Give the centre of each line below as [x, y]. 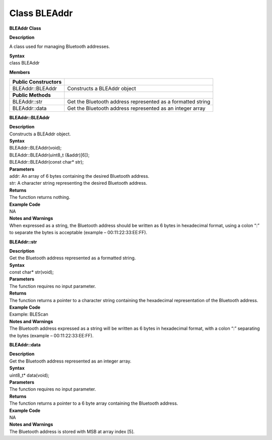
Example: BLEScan [29, 314]
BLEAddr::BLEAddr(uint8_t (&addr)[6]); [50, 155]
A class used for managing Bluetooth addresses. [60, 47]
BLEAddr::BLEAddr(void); [36, 148]
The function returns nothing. [40, 197]
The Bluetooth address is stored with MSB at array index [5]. [72, 431]
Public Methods [32, 95]
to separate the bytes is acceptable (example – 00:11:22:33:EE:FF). [78, 233]
